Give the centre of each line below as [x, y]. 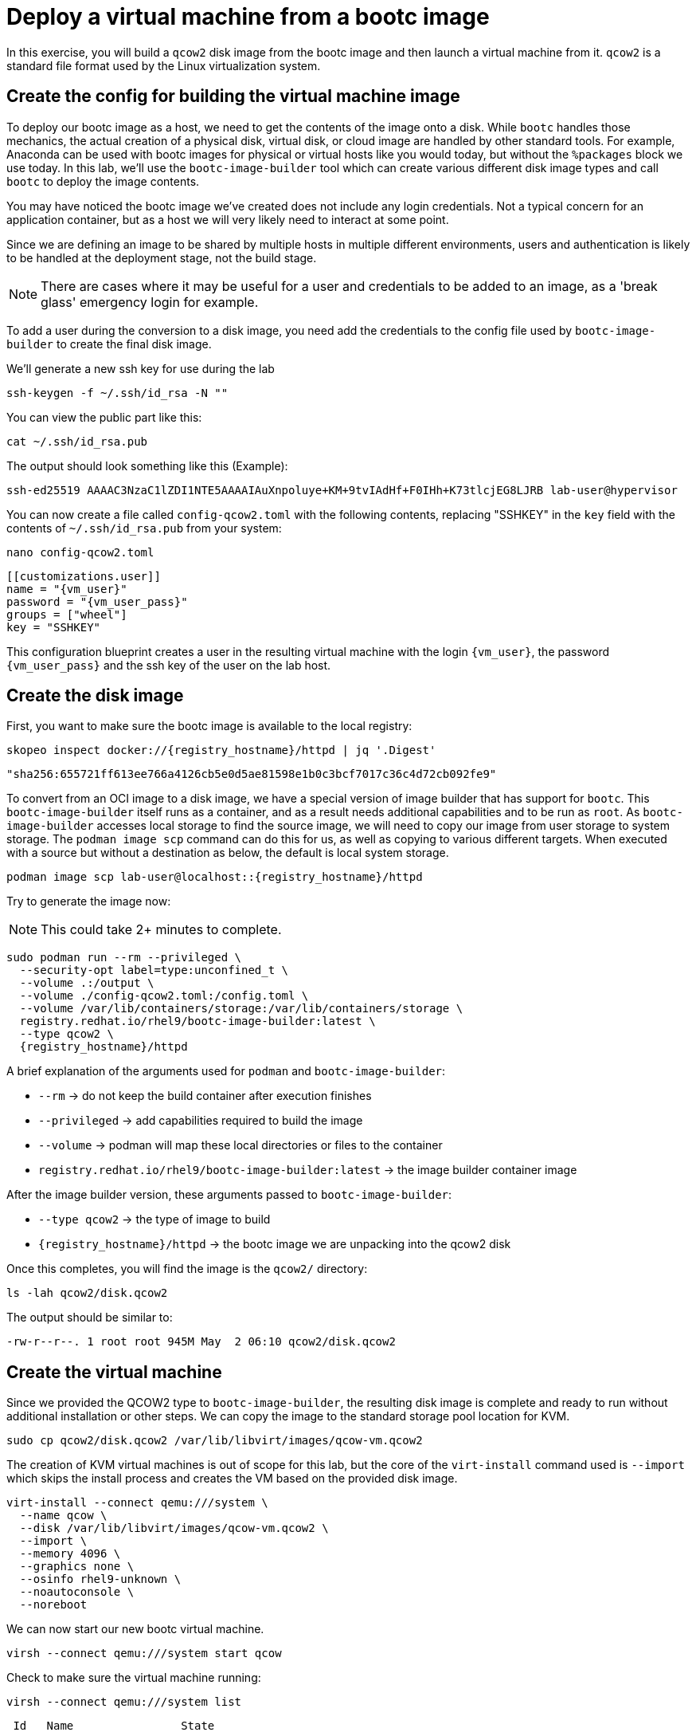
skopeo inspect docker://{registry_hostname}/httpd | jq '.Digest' [221, 750]
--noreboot [53, 1605]
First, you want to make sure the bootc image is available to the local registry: [209, 726]
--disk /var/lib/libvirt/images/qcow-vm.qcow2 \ [174, 1528]
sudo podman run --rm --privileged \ [124, 958]
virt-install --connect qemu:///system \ [137, 1503]
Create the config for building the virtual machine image [233, 96]
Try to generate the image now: [89, 901]
